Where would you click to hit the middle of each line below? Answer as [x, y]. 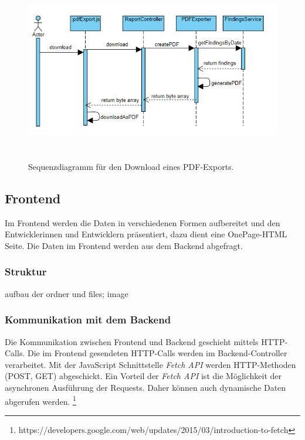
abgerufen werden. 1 [40, 400]
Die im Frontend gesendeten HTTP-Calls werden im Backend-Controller [157, 353]
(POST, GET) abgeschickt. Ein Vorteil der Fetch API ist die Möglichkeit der [143, 376]
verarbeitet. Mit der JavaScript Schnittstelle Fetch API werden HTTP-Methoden [150, 364]
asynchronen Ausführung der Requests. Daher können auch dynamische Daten [145, 387]
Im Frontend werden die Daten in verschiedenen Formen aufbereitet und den [143, 222]
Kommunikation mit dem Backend [88, 320]
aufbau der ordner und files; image [67, 293]
